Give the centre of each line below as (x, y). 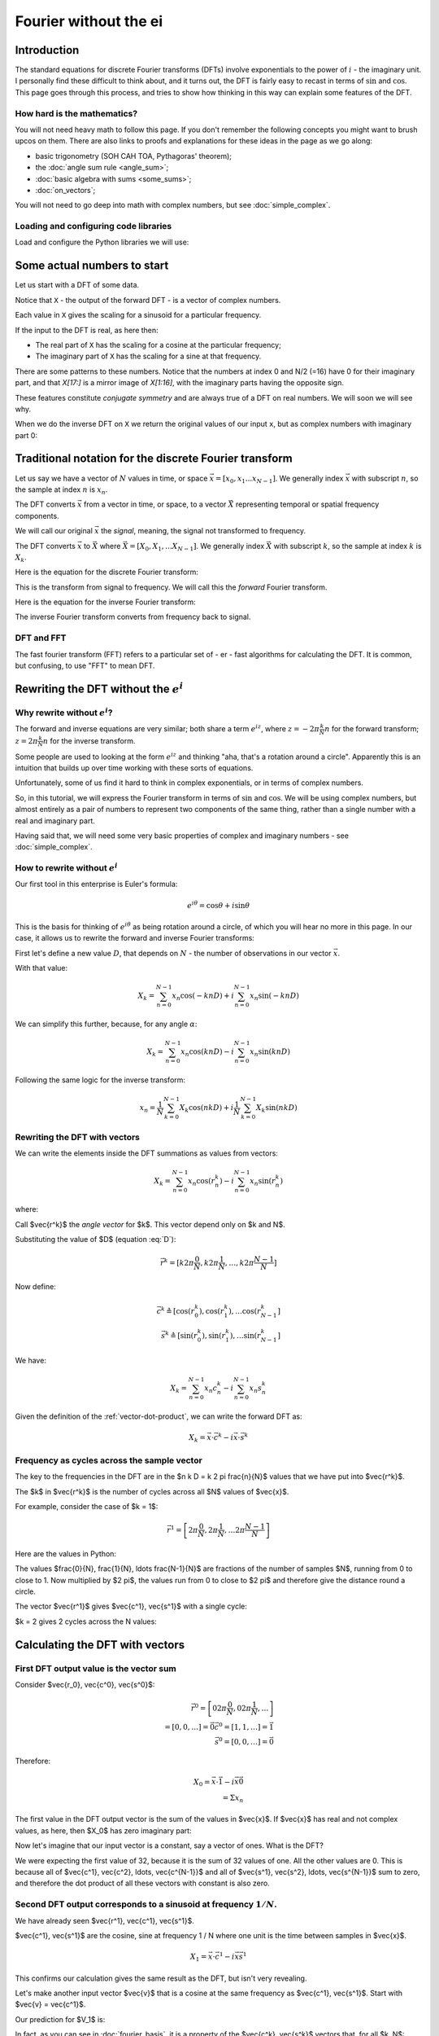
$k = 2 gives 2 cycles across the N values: (86, 1621)
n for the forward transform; (371, 729)
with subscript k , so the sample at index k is (348, 546)
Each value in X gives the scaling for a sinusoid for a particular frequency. (138, 315)
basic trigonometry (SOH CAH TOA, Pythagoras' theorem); (133, 156)
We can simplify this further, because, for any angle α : (106, 1024)
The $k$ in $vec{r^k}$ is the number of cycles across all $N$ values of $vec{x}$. (152, 1491)
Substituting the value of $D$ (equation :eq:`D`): (96, 1239)
